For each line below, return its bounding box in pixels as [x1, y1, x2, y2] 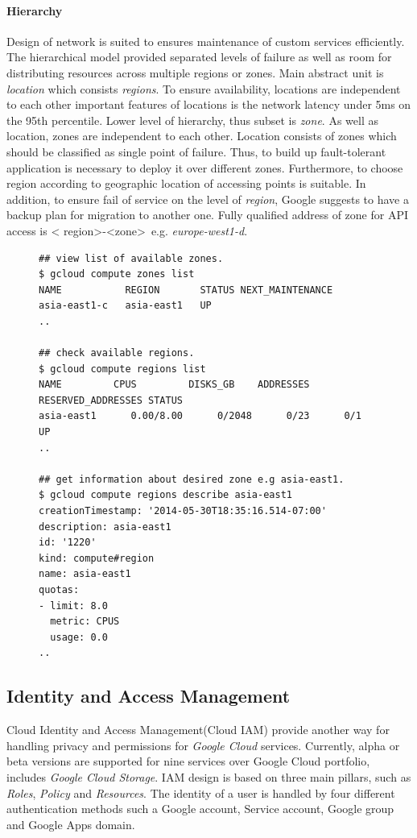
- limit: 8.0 [39, 599, 108, 612]
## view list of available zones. [39, 252, 224, 264]
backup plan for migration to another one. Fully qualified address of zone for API [6, 206, 408, 223]
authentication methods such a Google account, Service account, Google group [6, 800, 394, 817]
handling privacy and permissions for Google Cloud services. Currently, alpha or [6, 736, 400, 753]
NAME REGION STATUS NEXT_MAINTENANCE [39, 284, 333, 296]
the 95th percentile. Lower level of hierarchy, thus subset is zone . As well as [6, 111, 378, 128]
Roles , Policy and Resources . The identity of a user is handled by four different [6, 784, 395, 801]
